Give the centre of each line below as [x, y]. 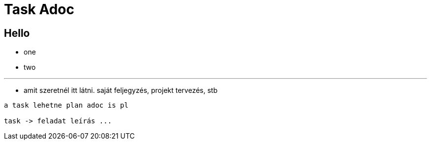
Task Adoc [39, 9]
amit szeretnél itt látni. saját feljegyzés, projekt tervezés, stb [121, 90]
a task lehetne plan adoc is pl [66, 105]
